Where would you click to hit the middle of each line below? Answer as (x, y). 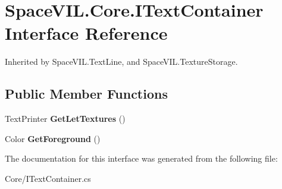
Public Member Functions (86, 94)
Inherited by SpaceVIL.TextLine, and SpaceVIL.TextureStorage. (121, 62)
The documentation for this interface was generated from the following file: (141, 158)
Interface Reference (86, 33)
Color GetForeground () (53, 138)
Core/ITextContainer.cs (48, 178)
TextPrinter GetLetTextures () (65, 119)
